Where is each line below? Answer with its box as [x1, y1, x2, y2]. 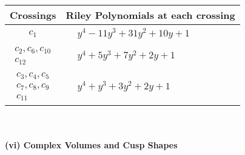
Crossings [10, 8, 56, 22]
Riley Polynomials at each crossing [65, 8, 235, 22]
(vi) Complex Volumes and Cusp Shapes [5, 139, 178, 151]
